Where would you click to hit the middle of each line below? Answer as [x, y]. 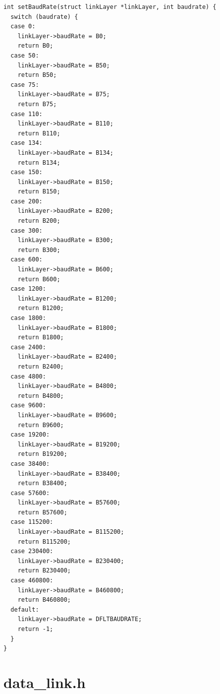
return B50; [37, 75]
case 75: [25, 85]
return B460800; [44, 600]
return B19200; [42, 454]
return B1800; [41, 338]
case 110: [27, 114]
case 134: [27, 143]
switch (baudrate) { [44, 17]
